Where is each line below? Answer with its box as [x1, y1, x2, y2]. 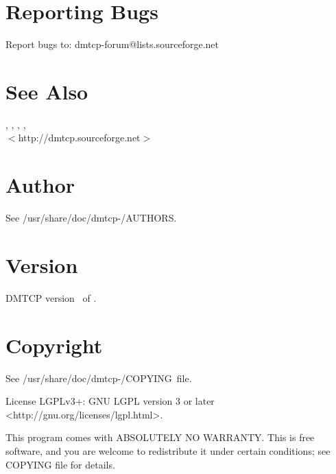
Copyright [5, 331, 103, 359]
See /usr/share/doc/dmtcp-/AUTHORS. [5, 211, 177, 225]
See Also [5, 77, 88, 105]
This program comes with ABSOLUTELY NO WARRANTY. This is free [5, 430, 315, 445]
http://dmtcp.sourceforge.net [18, 130, 141, 145]
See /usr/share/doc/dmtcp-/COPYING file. [5, 370, 192, 385]
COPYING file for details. [5, 457, 115, 471]
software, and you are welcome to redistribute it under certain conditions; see [5, 443, 331, 458]
